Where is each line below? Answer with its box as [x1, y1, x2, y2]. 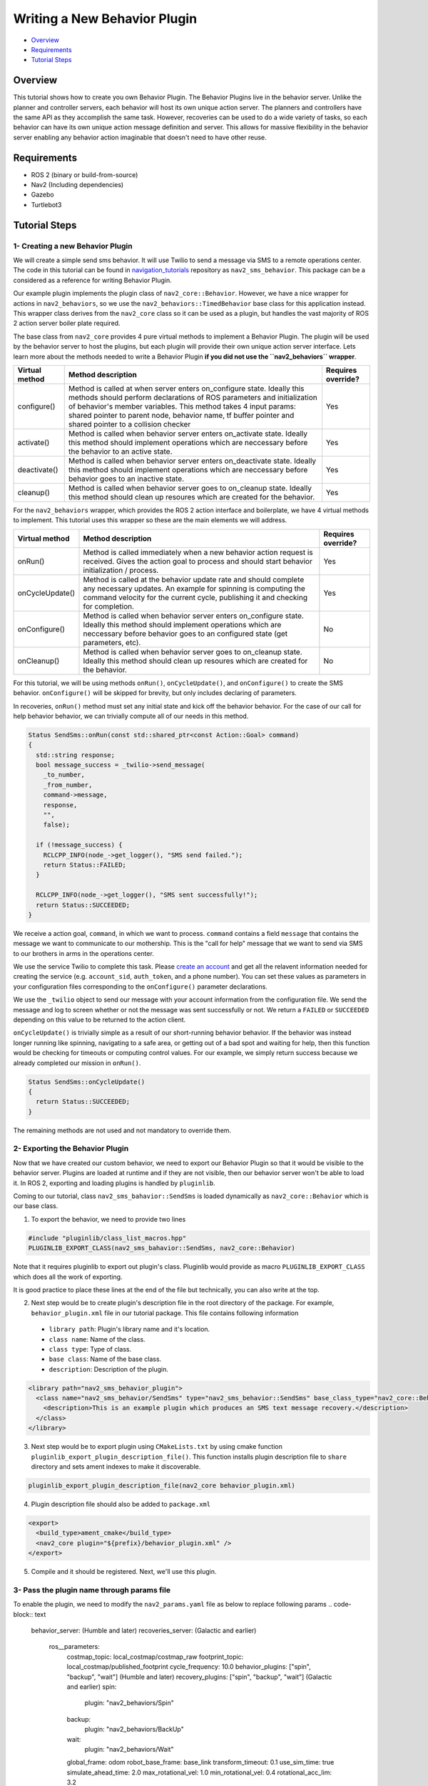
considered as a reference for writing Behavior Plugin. [13, 276, 172, 284]
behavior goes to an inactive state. [68, 474, 185, 484]
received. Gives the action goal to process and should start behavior [83, 556, 313, 566]
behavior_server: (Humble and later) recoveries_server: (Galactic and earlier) [31, 1626, 257, 1635]
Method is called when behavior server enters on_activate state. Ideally [68, 429, 308, 439]
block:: [13, 1610, 34, 1618]
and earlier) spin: [66, 1682, 117, 1691]
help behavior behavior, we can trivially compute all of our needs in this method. [13, 712, 249, 720]
